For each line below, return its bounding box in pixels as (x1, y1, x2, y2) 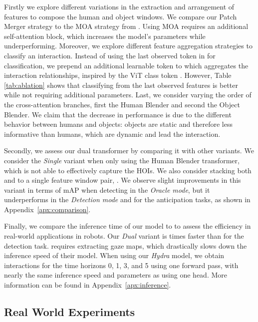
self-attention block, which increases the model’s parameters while (4, 30, 206, 41)
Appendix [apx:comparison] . (4, 204, 91, 214)
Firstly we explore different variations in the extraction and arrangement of (4, 1, 235, 11)
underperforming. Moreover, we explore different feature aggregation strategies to (4, 40, 253, 51)
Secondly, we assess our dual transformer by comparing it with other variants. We (4, 145, 254, 156)
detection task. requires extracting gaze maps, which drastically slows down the (4, 240, 247, 251)
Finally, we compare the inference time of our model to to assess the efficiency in (4, 221, 251, 231)
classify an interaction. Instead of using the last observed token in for (4, 50, 216, 60)
